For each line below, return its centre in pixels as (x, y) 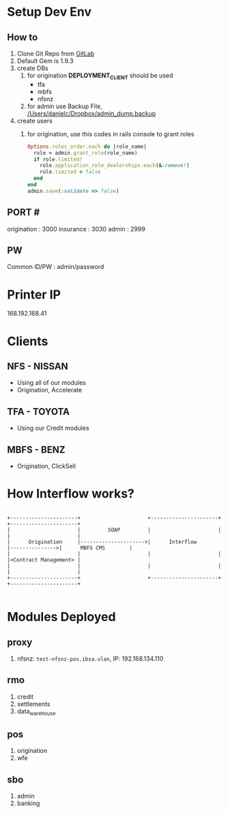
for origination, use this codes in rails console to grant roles (111, 133)
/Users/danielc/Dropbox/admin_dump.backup (91, 113)
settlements (33, 704)
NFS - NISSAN (38, 366)
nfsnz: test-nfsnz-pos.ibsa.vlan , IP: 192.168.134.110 (90, 659)
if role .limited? (58, 159)
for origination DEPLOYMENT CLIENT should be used (100, 76)
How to (23, 37)
